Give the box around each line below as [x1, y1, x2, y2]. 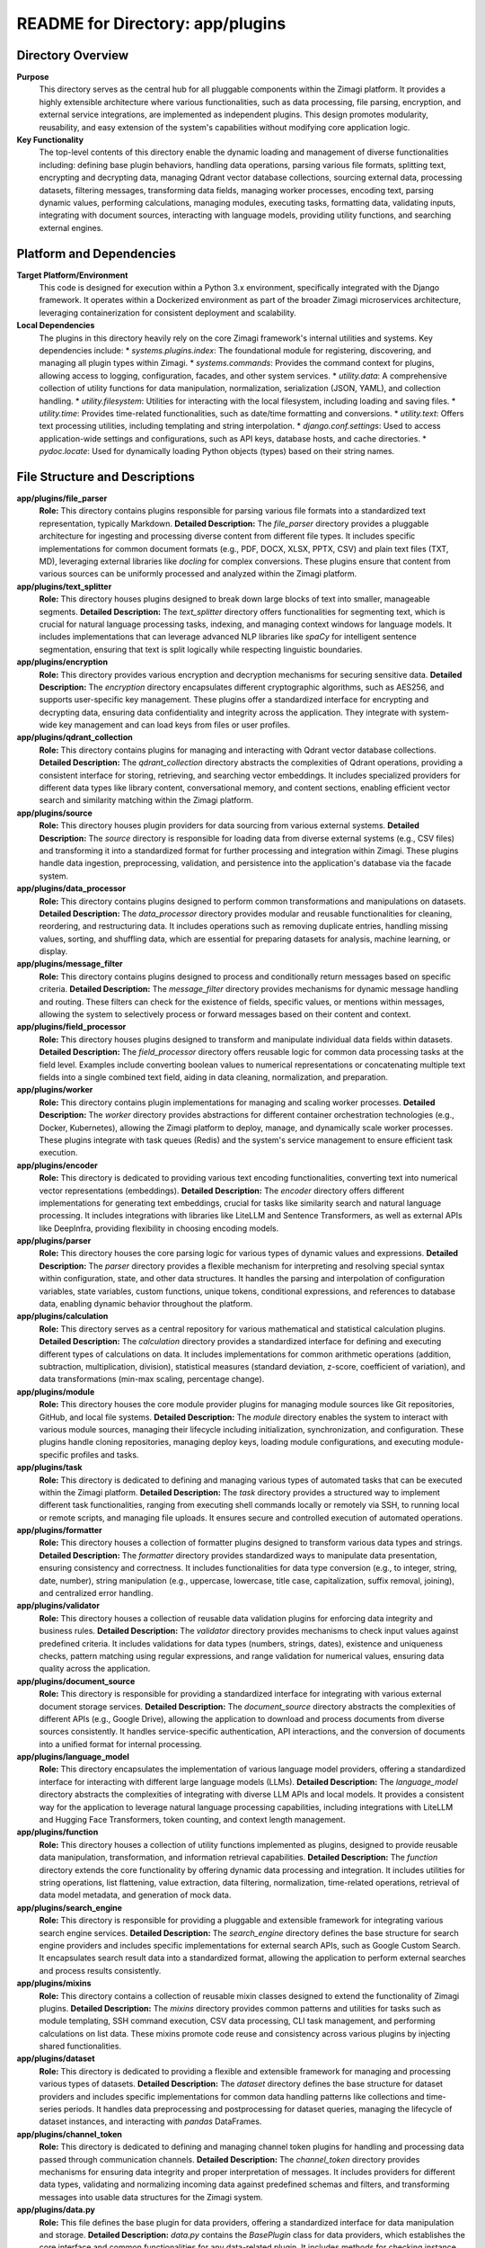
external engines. [39, 222, 103, 233]
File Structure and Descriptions [16, 468, 195, 485]
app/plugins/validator [16, 1601, 101, 1611]
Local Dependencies [16, 320, 95, 331]
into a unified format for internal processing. [39, 1738, 202, 1749]
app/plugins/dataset [16, 2053, 95, 2064]
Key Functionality [16, 135, 84, 146]
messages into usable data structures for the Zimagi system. [39, 2191, 264, 2202]
